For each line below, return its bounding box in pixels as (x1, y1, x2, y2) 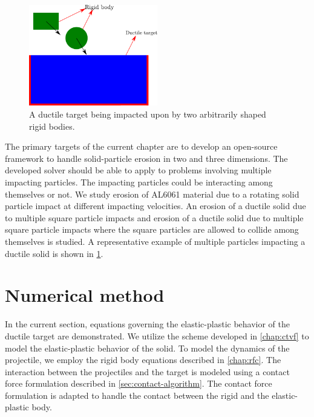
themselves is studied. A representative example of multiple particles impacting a (5, 235, 306, 247)
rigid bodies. (29, 119, 75, 132)
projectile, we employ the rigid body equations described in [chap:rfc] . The (5, 353, 281, 366)
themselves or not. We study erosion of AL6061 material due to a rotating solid (5, 187, 299, 200)
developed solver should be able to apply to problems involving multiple (5, 164, 272, 176)
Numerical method (5, 282, 165, 307)
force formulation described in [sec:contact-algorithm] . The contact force (5, 377, 272, 390)
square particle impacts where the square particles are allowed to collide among (5, 223, 299, 236)
